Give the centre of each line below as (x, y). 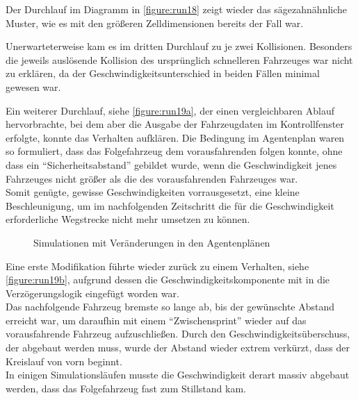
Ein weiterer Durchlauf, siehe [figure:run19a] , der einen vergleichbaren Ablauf (170, 110)
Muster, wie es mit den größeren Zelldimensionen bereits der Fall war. (155, 23)
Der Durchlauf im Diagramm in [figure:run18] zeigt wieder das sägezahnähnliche (177, 9)
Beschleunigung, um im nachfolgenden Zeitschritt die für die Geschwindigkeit (170, 205)
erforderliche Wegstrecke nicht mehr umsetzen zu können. (128, 219)
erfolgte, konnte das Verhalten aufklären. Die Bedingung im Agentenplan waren (175, 137)
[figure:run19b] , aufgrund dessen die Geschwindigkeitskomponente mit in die (168, 280)
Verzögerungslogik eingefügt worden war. (92, 293)
